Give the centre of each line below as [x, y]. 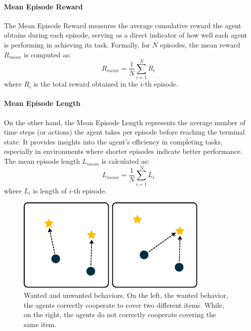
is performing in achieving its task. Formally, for [77, 44]
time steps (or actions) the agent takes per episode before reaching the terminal [125, 132]
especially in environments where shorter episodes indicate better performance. [123, 151]
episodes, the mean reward [200, 44]
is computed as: [47, 54]
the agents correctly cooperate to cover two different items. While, [124, 305]
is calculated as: [125, 161]
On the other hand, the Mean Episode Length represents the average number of [125, 122]
